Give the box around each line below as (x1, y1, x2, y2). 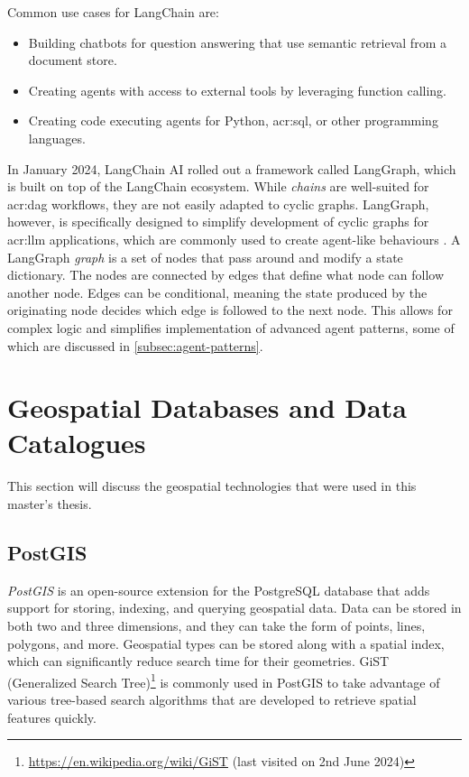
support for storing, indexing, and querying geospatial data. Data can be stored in (7, 598, 462, 617)
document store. (28, 51, 117, 69)
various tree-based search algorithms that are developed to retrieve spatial (7, 690, 417, 709)
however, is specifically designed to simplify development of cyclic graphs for (7, 212, 429, 231)
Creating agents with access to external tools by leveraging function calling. (28, 80, 446, 99)
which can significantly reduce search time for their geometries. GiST (7, 652, 390, 671)
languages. (28, 128, 86, 147)
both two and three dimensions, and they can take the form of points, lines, (7, 615, 426, 634)
